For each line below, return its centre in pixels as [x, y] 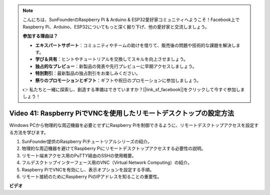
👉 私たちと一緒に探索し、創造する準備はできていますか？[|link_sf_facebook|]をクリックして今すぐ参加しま [134, 89]
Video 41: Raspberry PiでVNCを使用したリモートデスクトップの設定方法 [122, 114]
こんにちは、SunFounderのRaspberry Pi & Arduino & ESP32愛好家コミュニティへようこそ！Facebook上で [131, 20]
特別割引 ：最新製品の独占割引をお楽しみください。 [88, 73]
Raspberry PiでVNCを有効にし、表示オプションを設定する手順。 [88, 169]
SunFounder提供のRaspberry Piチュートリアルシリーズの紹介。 [87, 141]
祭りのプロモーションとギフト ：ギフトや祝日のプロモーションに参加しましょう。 [118, 80]
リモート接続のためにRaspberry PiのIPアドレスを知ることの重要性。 [92, 176]
